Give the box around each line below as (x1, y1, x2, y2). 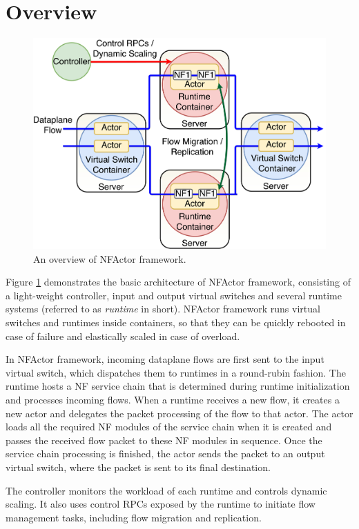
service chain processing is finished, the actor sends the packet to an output (6, 446, 325, 461)
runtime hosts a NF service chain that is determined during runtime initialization (6, 379, 350, 393)
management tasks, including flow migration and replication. (6, 510, 262, 524)
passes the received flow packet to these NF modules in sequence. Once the (6, 432, 322, 447)
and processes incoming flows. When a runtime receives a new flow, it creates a (6, 392, 340, 406)
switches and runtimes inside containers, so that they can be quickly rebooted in (6, 315, 346, 329)
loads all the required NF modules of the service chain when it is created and (6, 419, 332, 434)
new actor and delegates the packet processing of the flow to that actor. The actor (6, 406, 353, 420)
